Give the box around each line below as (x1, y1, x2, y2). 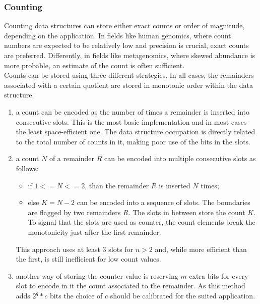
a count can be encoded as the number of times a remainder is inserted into (16, 106, 249, 117)
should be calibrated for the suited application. (110, 290, 255, 300)
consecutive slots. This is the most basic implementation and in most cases (16, 116, 247, 127)
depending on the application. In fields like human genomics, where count (4, 30, 231, 40)
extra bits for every (189, 270, 248, 281)
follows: (16, 163, 39, 173)
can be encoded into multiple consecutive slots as (104, 153, 256, 164)
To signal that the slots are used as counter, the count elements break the (28, 217, 255, 227)
